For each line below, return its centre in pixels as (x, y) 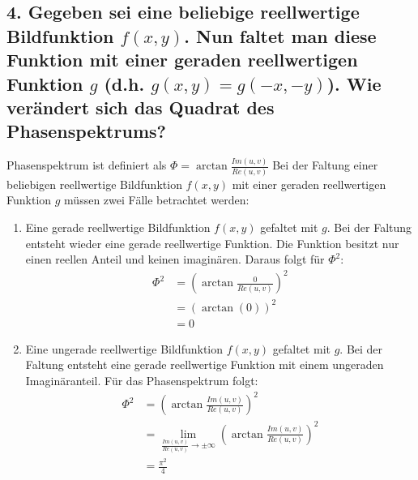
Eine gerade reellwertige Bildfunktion (118, 227)
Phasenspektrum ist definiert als (87, 165)
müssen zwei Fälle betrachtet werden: (157, 200)
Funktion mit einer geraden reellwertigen (182, 60)
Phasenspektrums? (86, 131)
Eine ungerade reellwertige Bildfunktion (124, 348)
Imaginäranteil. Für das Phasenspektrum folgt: (142, 381)
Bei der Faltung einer (325, 165)
